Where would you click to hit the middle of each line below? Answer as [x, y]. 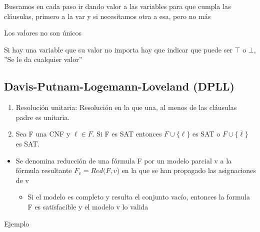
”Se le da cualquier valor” [43, 59]
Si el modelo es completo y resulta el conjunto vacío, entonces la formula [139, 197]
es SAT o [206, 134]
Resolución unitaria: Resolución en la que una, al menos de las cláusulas [126, 107]
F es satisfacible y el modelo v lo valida [88, 206]
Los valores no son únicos [43, 33]
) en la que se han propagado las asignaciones [186, 170]
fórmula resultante [44, 170]
